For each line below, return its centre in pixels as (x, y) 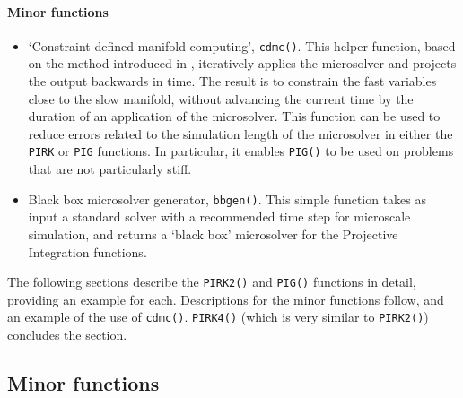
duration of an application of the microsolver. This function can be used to (234, 116)
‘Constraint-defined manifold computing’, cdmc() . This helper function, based (242, 45)
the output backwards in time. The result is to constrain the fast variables (232, 81)
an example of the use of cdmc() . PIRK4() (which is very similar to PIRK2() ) (218, 317)
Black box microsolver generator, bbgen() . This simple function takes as (227, 199)
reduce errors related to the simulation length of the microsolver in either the (240, 133)
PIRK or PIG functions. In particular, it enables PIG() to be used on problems (241, 151)
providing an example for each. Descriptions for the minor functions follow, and (226, 299)
